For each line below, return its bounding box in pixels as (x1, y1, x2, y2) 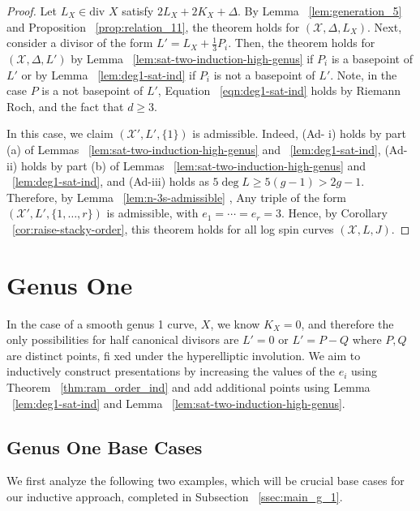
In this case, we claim (6, 125, 114, 142)
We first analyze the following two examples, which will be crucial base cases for (6, 472, 405, 489)
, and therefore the (301, 315, 394, 332)
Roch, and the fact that (6, 97, 124, 114)
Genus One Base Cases (6, 434, 203, 459)
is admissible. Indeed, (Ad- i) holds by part (192, 125, 406, 142)
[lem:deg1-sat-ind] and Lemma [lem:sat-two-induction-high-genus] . (12, 394, 345, 411)
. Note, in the (330, 66, 397, 83)
